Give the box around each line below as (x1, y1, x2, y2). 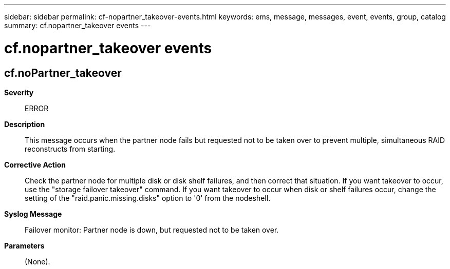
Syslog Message (4, 209, 62, 218)
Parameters (4, 241, 45, 250)
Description (4, 119, 45, 129)
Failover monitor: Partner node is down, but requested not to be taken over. (25, 225, 279, 234)
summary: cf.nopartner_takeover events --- (4, 21, 151, 30)
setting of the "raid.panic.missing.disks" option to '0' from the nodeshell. (25, 193, 271, 202)
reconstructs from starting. (25, 144, 116, 153)
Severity (4, 88, 34, 97)
